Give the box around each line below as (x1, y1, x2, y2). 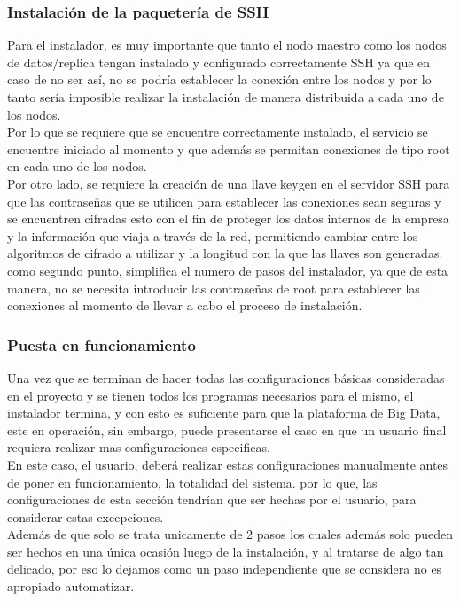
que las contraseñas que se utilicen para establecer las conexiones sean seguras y (7, 191, 441, 210)
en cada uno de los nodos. (7, 157, 147, 176)
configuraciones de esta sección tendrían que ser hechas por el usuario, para (7, 490, 417, 509)
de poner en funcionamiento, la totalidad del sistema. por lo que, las (7, 472, 378, 491)
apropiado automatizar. (7, 577, 135, 596)
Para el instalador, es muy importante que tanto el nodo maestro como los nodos (7, 35, 447, 54)
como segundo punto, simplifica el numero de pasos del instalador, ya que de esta (7, 261, 448, 279)
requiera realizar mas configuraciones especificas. (7, 438, 270, 457)
